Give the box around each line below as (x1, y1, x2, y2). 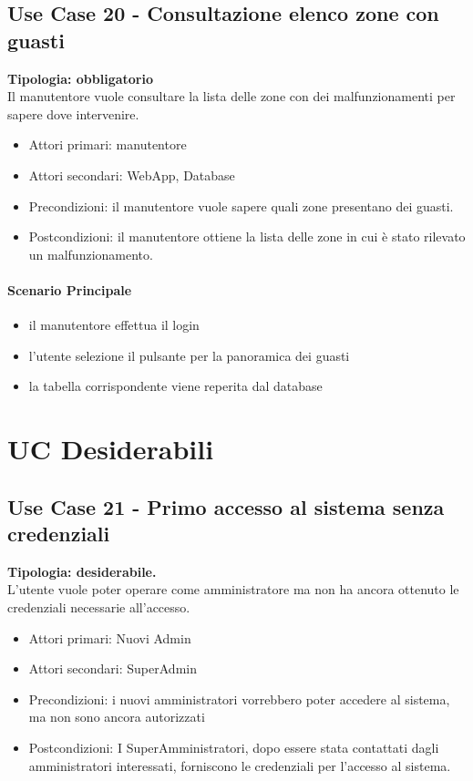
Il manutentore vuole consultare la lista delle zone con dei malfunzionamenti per (7, 87, 456, 106)
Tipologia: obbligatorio (7, 68, 154, 87)
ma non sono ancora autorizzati (28, 707, 205, 726)
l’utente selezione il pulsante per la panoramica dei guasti (28, 345, 350, 365)
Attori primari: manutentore (28, 135, 187, 154)
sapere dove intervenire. (7, 104, 139, 123)
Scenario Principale (7, 280, 132, 299)
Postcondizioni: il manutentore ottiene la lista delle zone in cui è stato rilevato (28, 227, 466, 246)
